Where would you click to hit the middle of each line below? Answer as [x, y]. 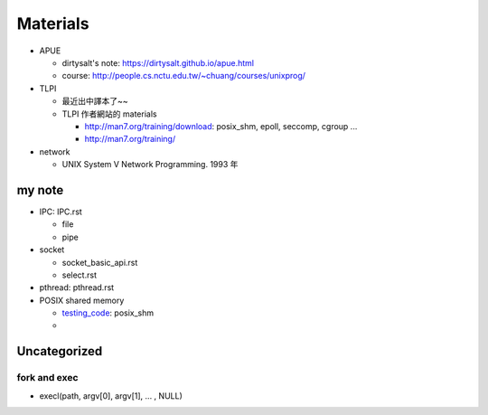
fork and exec [47, 378]
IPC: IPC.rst [61, 212]
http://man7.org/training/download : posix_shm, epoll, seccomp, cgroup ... [221, 126]
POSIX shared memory [82, 300]
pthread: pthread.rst [77, 288]
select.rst [79, 275]
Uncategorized [60, 351]
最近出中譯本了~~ [95, 101]
